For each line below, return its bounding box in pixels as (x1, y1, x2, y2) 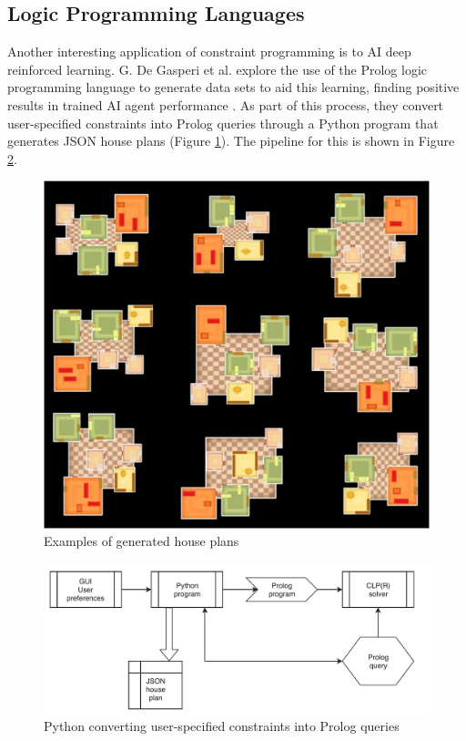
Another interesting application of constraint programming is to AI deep (7, 42, 411, 61)
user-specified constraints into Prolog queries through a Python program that (7, 113, 439, 132)
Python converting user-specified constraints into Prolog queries (44, 716, 400, 736)
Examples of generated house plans (44, 531, 239, 551)
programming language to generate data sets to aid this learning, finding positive (7, 77, 460, 97)
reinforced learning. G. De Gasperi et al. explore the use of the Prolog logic (7, 59, 428, 78)
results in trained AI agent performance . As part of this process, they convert (7, 95, 444, 114)
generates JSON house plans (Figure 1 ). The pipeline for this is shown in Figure (7, 131, 455, 150)
